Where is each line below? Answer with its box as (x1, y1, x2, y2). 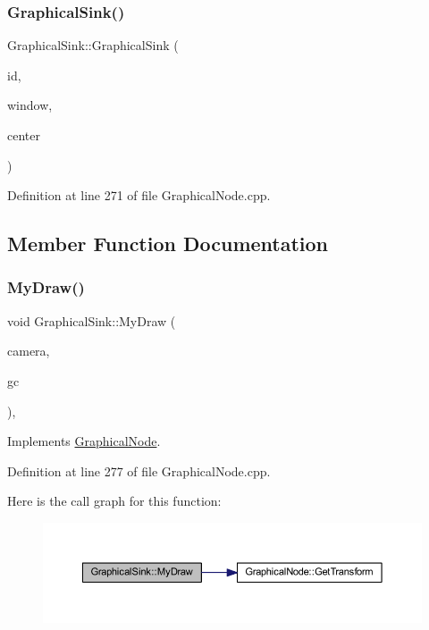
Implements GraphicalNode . (7, 432, 161, 450)
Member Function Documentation (7, 230, 329, 257)
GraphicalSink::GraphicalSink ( (7, 36, 179, 55)
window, (7, 96, 53, 114)
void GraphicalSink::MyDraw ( (7, 311, 176, 330)
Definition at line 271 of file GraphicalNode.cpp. (7, 186, 271, 205)
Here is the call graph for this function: (7, 491, 222, 510)
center (7, 126, 40, 144)
